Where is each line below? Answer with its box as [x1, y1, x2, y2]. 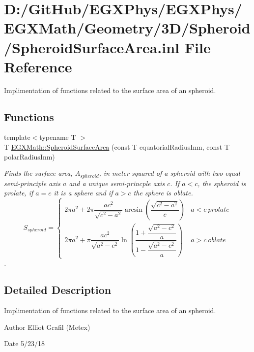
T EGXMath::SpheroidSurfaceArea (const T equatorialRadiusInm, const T [4, 142, 230, 152]
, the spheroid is [198, 178, 246, 188]
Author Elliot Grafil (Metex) [4, 321, 90, 332]
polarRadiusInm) [4, 151, 55, 161]
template [4, 132, 30, 142]
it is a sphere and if [54, 188, 113, 198]
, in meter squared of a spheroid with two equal [99, 168, 240, 178]
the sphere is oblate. [133, 188, 193, 198]
